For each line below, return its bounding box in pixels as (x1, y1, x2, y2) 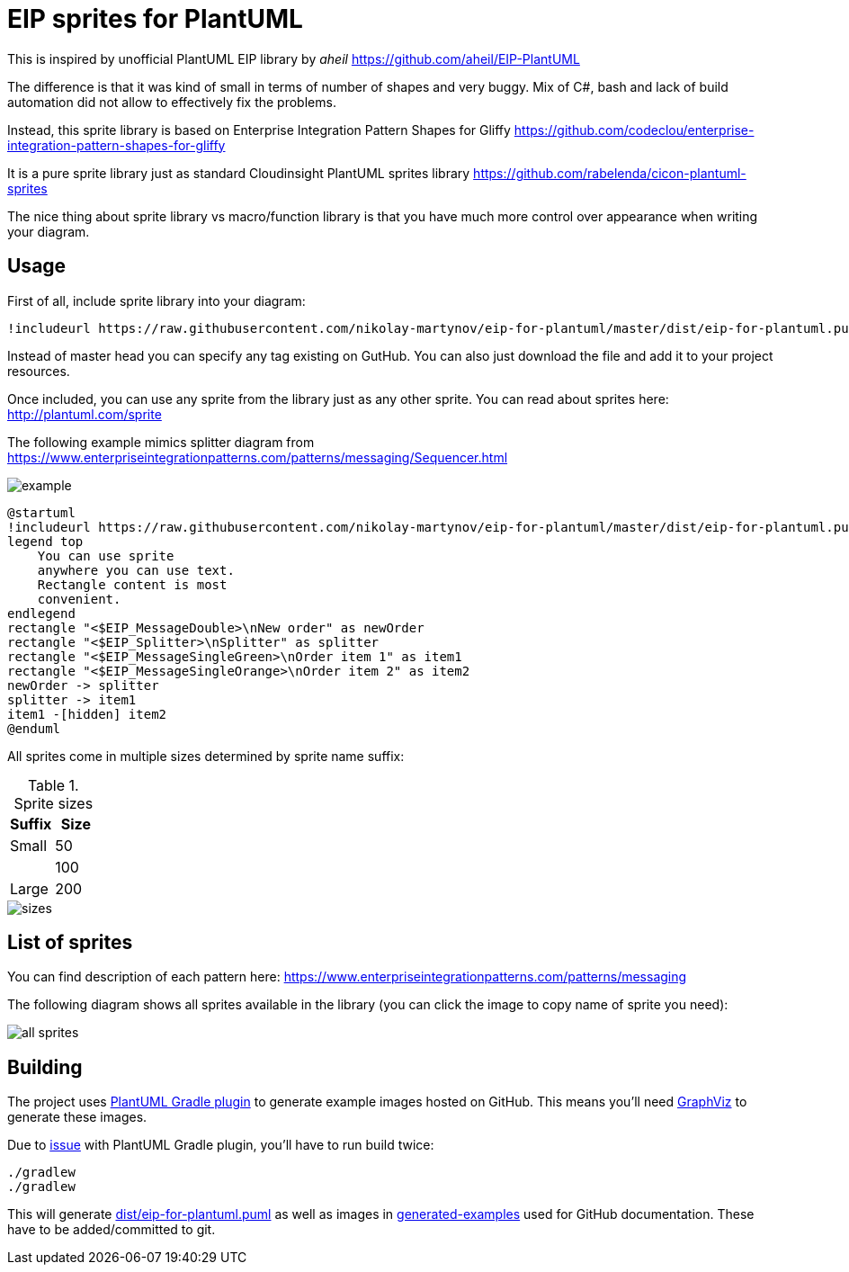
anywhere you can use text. (37, 562, 235, 578)
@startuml (7, 505, 76, 520)
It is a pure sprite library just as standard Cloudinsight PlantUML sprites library (7, 165, 470, 181)
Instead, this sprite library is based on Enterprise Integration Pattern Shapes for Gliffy (7, 121, 511, 138)
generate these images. (7, 1109, 147, 1125)
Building (7, 1055, 83, 1079)
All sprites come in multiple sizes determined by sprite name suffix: (7, 748, 405, 764)
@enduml (7, 721, 61, 736)
